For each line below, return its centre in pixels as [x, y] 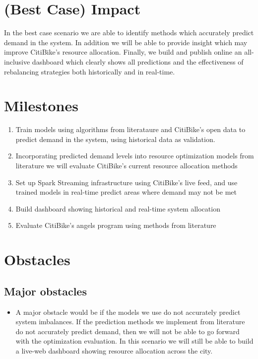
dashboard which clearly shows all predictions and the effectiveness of [138, 61]
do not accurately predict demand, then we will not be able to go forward [128, 331]
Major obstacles [45, 291]
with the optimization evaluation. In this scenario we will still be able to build [134, 341]
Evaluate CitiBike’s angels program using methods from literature [116, 225]
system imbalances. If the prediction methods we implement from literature [130, 322]
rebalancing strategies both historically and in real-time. [90, 71]
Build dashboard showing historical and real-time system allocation [118, 208]
